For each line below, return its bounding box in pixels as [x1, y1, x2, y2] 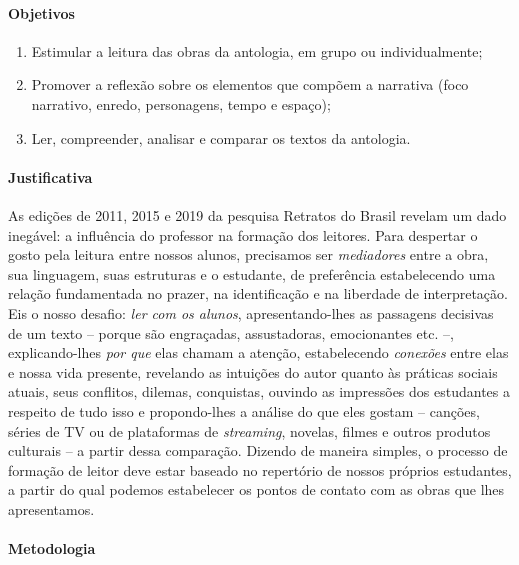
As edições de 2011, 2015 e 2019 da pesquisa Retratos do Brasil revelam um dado [8, 204, 507, 225]
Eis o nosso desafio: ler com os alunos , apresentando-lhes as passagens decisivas [8, 302, 494, 323]
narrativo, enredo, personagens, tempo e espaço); [31, 93, 331, 114]
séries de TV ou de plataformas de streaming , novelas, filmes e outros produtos [8, 420, 491, 441]
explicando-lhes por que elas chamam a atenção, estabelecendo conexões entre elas [8, 342, 509, 363]
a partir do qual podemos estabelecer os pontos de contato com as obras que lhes [8, 479, 505, 500]
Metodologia [8, 538, 96, 559]
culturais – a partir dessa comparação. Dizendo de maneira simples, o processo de [8, 440, 508, 461]
